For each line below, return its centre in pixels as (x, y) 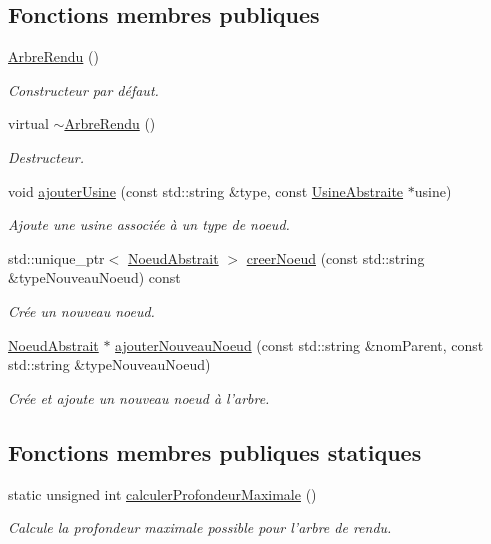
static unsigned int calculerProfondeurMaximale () (162, 493)
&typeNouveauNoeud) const (94, 277)
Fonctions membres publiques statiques (215, 451)
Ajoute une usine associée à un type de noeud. (149, 224)
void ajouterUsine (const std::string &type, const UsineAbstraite (206, 190)
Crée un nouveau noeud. (81, 310)
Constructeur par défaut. (83, 89)
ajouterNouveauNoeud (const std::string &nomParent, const (299, 344)
